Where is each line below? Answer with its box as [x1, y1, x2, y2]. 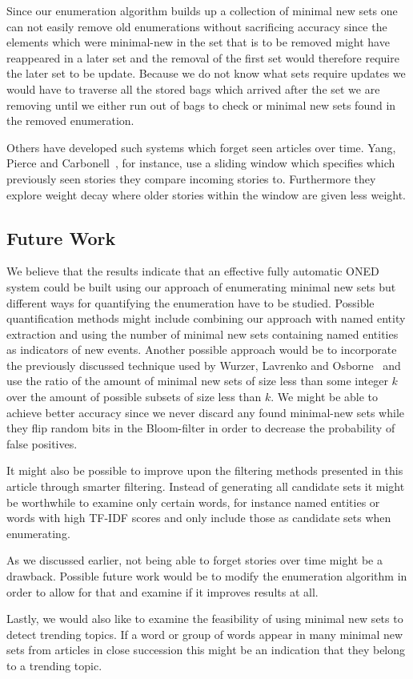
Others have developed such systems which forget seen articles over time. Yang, [6, 139, 396, 155]
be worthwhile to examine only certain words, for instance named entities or [6, 493, 380, 510]
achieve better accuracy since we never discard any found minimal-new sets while [6, 404, 405, 420]
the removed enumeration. [6, 112, 134, 129]
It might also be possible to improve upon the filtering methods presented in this [6, 462, 403, 479]
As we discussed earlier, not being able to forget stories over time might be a [6, 552, 383, 569]
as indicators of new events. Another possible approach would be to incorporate [6, 341, 397, 358]
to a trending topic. [6, 657, 102, 673]
